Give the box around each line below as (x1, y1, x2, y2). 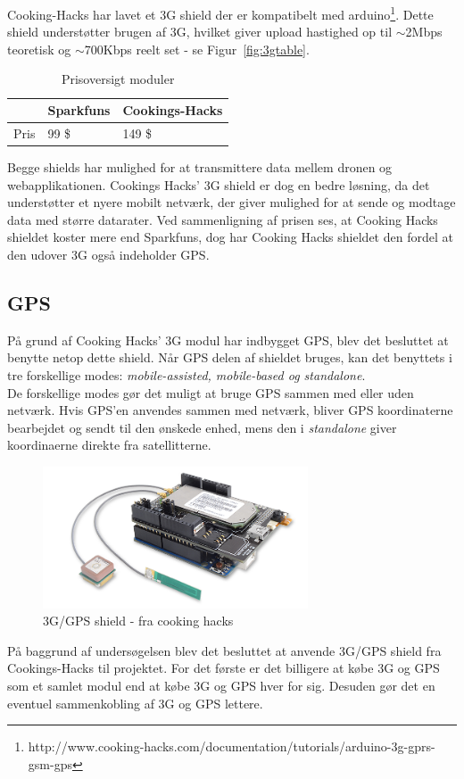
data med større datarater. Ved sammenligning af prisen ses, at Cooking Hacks (7, 210, 438, 228)
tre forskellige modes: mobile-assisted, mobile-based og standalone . (7, 365, 366, 384)
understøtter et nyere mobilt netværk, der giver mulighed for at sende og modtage (7, 193, 456, 211)
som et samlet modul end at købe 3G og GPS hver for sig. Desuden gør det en (7, 675, 435, 694)
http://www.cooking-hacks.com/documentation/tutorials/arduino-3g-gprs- (28, 737, 435, 756)
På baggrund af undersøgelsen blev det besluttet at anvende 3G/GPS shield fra (7, 641, 442, 659)
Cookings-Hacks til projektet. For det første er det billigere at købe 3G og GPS (7, 659, 440, 677)
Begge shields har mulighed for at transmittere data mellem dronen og (7, 157, 393, 176)
